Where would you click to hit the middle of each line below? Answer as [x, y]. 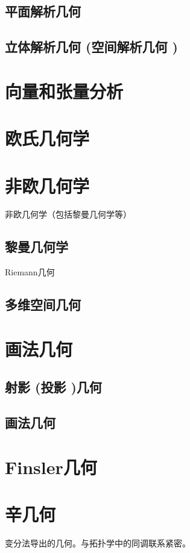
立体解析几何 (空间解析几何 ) [91, 47]
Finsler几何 [51, 467]
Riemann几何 [30, 272]
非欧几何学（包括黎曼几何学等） [68, 214]
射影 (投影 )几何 [53, 387]
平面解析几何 [43, 11]
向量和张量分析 [64, 91]
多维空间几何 [43, 305]
